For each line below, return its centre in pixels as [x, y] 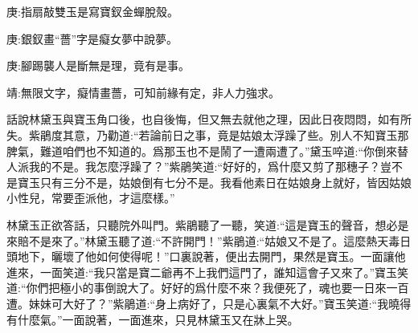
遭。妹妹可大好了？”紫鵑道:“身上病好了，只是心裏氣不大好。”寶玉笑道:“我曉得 [209, 303]
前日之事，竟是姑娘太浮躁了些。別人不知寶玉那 [285, 134]
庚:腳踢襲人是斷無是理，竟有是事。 [98, 65]
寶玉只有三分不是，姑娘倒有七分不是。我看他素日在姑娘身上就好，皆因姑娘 [214, 182]
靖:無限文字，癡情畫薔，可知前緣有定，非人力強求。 [143, 92]
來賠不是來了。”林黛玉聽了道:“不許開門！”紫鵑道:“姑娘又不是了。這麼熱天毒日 [209, 240]
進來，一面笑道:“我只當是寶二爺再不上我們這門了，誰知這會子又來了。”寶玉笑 [208, 272]
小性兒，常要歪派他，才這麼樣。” [91, 198]
